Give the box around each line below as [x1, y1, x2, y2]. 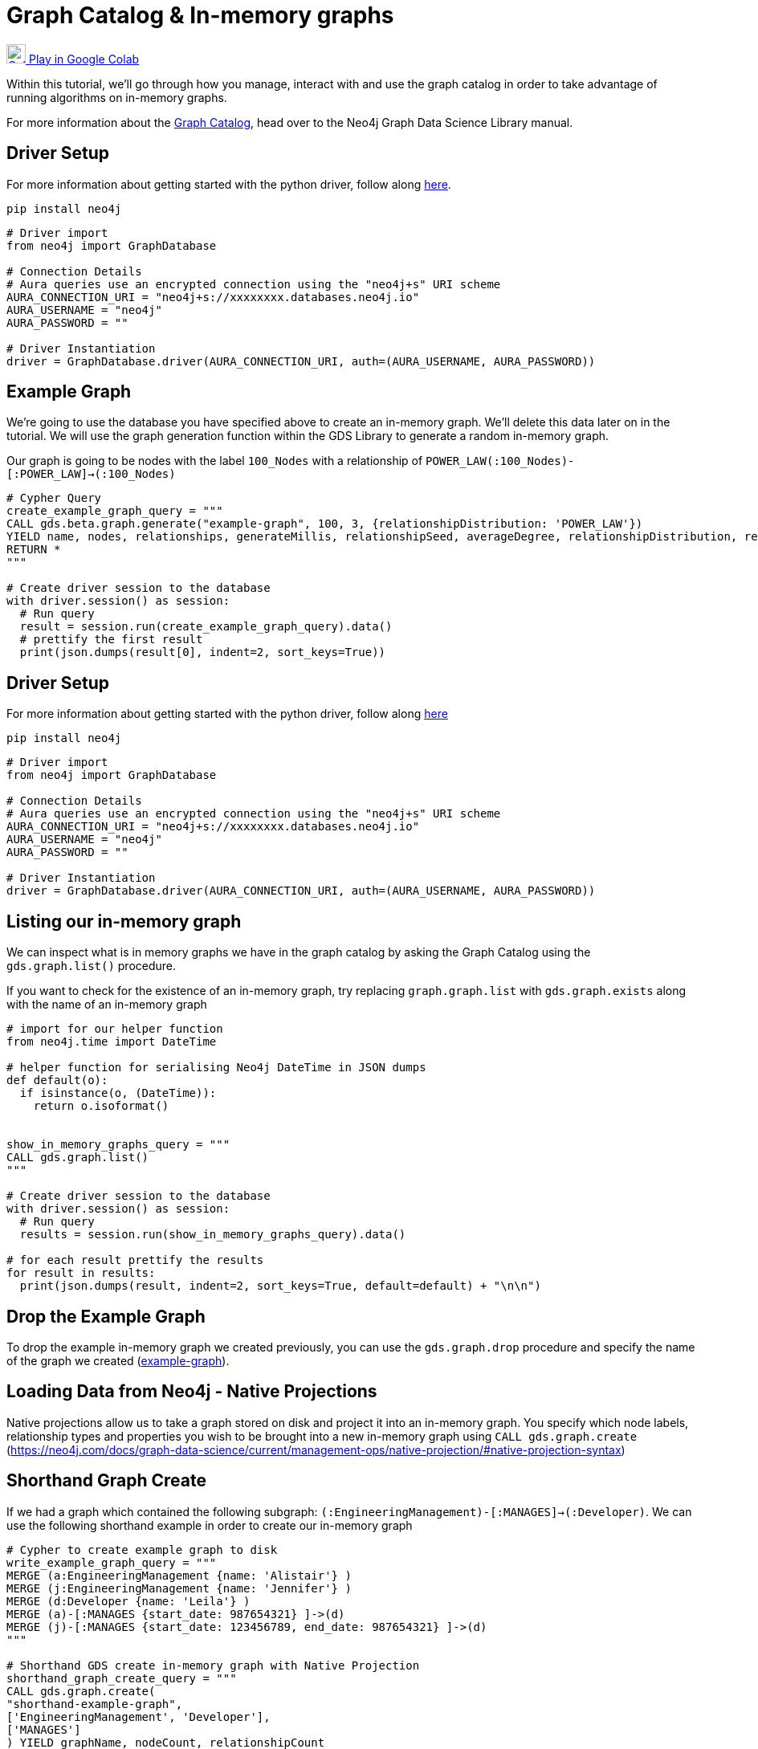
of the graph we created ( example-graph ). [6, 1353, 230, 1368]
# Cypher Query [6, 491, 102, 505]
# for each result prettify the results [6, 1254, 264, 1267]
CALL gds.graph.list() [6, 1151, 149, 1164]
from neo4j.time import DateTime [6, 1035, 217, 1049]
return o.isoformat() [33, 1099, 169, 1113]
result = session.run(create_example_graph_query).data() [19, 620, 393, 634]
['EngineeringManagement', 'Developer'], [6, 1710, 271, 1723]
